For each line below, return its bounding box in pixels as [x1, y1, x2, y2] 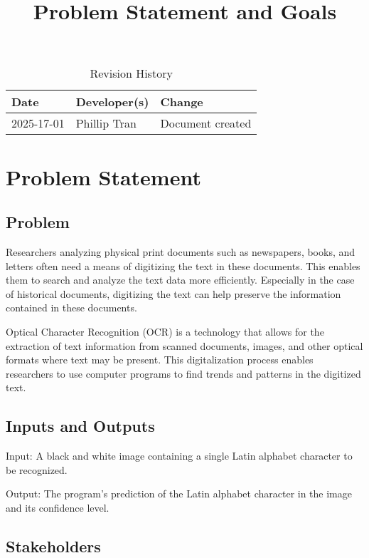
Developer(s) [75, 93, 149, 110]
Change [160, 93, 203, 110]
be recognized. [6, 462, 68, 477]
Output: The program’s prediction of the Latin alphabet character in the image [6, 486, 353, 501]
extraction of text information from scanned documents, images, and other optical [6, 338, 363, 353]
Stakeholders [6, 534, 101, 557]
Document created [160, 115, 252, 132]
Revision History [90, 65, 173, 82]
